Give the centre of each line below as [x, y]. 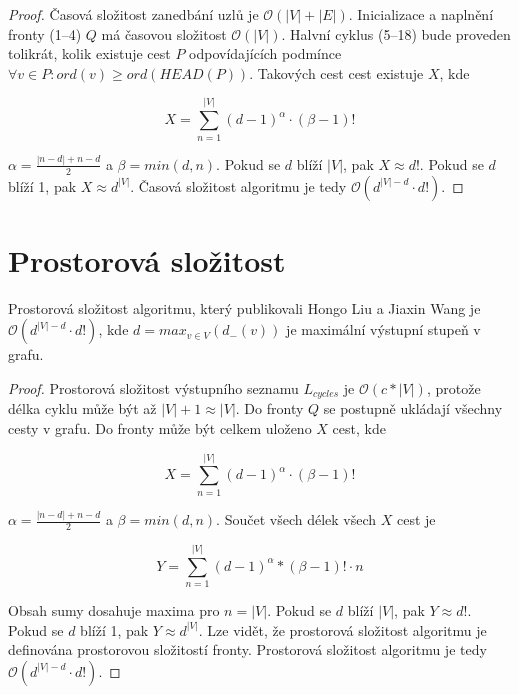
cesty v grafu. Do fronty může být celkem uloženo [160, 428]
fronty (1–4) [45, 33]
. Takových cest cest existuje [336, 72]
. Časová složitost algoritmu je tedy [238, 185]
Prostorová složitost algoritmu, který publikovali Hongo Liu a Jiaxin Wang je [244, 307]
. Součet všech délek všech [296, 519]
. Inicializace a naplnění [421, 14]
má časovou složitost [164, 33]
